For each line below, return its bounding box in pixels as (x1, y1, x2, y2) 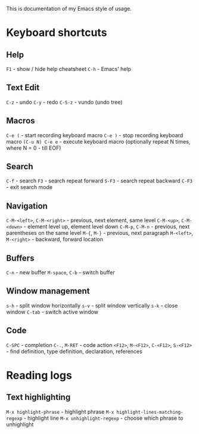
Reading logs (6, 368, 73, 382)
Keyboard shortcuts (6, 26, 107, 39)
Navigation (6, 201, 48, 211)
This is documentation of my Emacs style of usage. (6, 5, 132, 12)
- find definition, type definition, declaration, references (6, 348, 143, 355)
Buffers (6, 253, 35, 263)
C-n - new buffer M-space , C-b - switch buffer (6, 269, 115, 276)
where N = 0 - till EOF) (6, 144, 61, 151)
